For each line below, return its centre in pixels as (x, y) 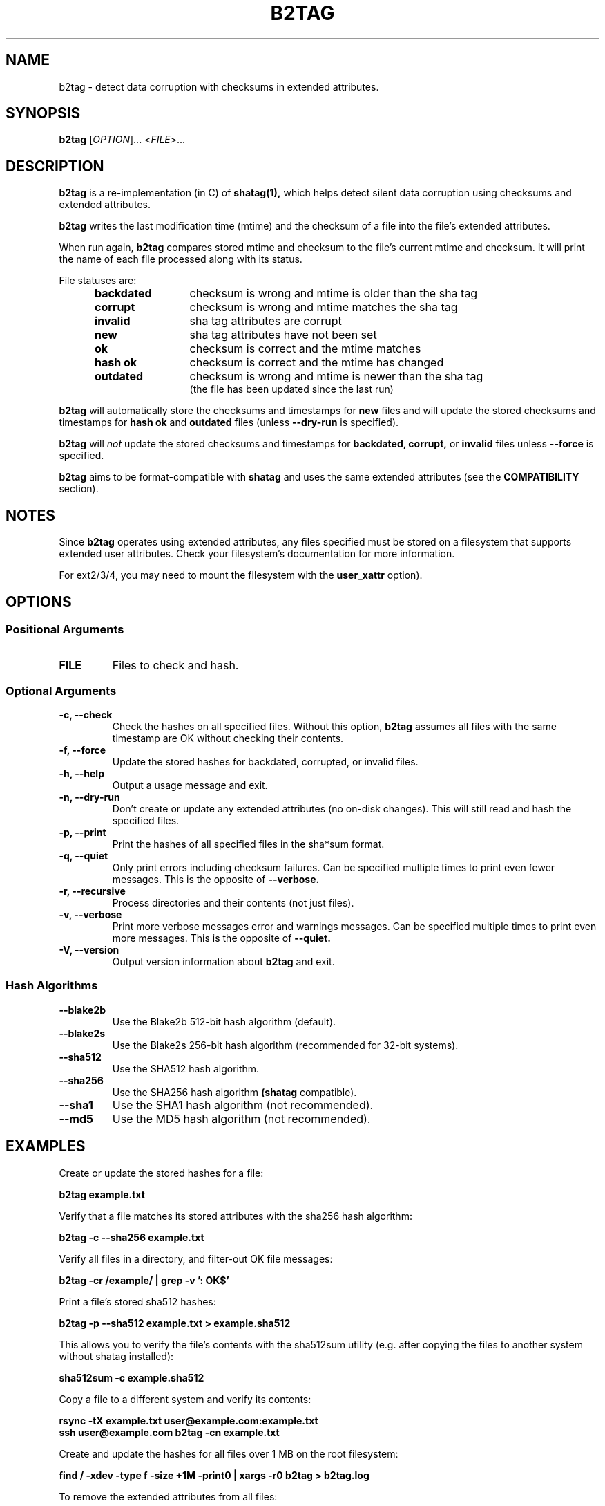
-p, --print (83, 833)
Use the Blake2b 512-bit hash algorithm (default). (224, 1021)
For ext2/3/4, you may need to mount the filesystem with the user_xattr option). (241, 575)
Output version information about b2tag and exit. (223, 962)
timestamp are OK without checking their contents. (228, 738)
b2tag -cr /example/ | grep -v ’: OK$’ (144, 1280)
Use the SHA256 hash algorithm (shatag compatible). (234, 1092)
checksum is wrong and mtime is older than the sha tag (334, 294)
